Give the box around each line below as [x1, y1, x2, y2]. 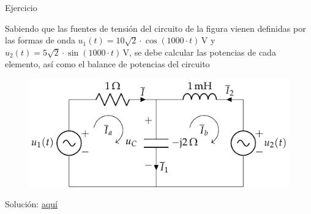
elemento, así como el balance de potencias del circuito [5, 57, 210, 70]
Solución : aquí [5, 197, 58, 210]
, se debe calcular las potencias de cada [129, 45, 276, 58]
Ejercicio [5, 1, 37, 13]
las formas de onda [5, 34, 75, 46]
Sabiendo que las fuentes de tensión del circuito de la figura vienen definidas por [5, 21, 306, 34]
